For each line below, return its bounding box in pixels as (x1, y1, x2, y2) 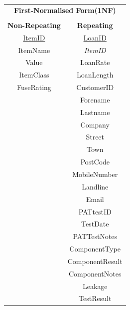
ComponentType (69, 243, 121, 254)
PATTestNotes (73, 231, 118, 241)
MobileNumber (72, 168, 118, 179)
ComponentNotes (68, 268, 122, 278)
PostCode (80, 156, 110, 167)
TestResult (79, 293, 112, 303)
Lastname (80, 106, 110, 117)
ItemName (18, 44, 50, 55)
